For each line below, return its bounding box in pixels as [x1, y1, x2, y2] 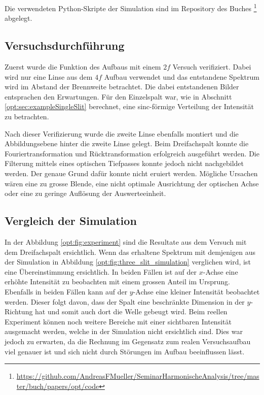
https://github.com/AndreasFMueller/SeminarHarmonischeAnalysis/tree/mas [16, 371, 259, 381]
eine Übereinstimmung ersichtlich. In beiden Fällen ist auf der [5, 266, 197, 277]
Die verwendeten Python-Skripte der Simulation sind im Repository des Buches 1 [5, 2, 257, 13]
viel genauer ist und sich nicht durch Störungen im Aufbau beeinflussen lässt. [5, 346, 245, 356]
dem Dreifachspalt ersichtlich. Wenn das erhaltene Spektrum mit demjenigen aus [5, 246, 255, 257]
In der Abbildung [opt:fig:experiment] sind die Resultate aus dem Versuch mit [5, 236, 247, 247]
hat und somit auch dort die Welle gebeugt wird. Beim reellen [35, 306, 228, 317]
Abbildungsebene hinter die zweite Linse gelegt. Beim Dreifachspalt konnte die [5, 138, 249, 149]
